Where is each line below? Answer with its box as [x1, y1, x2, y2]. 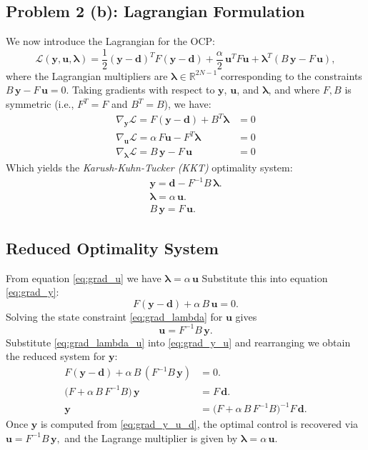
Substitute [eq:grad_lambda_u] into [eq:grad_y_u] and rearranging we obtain [6, 334, 351, 349]
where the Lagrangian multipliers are [6, 68, 168, 83]
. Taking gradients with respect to [66, 82, 215, 97]
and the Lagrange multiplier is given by [64, 430, 238, 445]
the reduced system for [6, 349, 106, 364]
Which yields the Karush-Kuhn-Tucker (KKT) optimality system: [6, 160, 293, 175]
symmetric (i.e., [6, 96, 74, 111]
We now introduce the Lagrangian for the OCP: [6, 34, 215, 49]
